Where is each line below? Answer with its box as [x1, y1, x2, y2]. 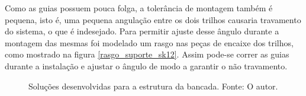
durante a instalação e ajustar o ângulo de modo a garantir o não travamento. [5, 59, 288, 72]
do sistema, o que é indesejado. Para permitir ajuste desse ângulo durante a [5, 25, 279, 37]
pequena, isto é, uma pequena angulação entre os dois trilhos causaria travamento [5, 13, 301, 25]
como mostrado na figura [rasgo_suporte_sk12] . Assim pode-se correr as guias [5, 48, 289, 60]
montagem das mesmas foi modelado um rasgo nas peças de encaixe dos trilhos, [5, 36, 294, 49]
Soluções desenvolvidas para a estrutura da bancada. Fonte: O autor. [28, 79, 278, 92]
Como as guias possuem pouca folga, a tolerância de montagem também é [5, 2, 273, 14]
